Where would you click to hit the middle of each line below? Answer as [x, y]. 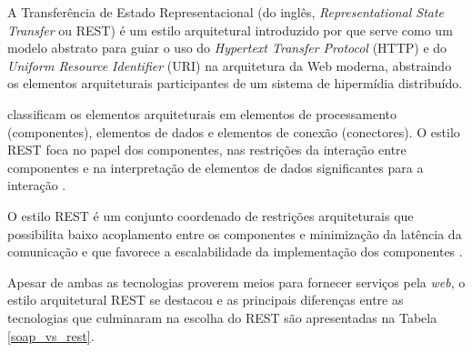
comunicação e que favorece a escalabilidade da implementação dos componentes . [235, 251]
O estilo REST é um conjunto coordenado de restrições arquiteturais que [211, 215]
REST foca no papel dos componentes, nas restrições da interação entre [207, 150]
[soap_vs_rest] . [51, 335]
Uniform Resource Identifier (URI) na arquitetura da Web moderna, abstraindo [230, 65]
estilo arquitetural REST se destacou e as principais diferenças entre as [206, 300]
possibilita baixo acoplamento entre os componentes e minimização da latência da [235, 233]
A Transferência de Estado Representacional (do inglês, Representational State [226, 12]
